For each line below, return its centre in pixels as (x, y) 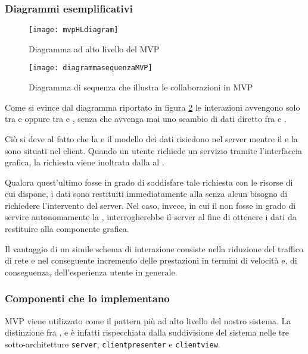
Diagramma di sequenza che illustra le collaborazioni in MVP (141, 87)
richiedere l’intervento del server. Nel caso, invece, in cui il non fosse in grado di (150, 205)
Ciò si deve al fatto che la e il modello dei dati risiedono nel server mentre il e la (151, 138)
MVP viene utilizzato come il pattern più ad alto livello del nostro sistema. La (148, 320)
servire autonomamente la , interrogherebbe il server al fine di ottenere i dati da (151, 217)
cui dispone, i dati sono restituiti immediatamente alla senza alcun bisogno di (146, 194)
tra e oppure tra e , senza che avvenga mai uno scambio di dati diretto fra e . (146, 119)
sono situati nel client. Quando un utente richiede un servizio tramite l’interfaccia (153, 150)
